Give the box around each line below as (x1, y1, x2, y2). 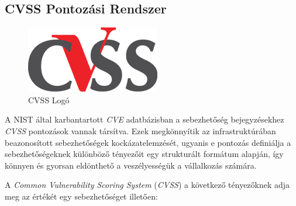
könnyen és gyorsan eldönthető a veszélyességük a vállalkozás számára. (5, 159, 257, 171)
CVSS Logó (28, 93, 70, 106)
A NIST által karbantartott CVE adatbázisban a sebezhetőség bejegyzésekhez (5, 113, 284, 125)
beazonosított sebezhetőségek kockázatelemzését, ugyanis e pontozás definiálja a (5, 136, 291, 148)
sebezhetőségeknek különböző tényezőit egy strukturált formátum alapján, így (5, 148, 284, 160)
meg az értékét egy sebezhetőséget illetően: (5, 190, 158, 202)
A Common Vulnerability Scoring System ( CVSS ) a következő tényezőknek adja (5, 179, 290, 191)
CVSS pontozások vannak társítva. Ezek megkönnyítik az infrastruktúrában (5, 124, 276, 137)
